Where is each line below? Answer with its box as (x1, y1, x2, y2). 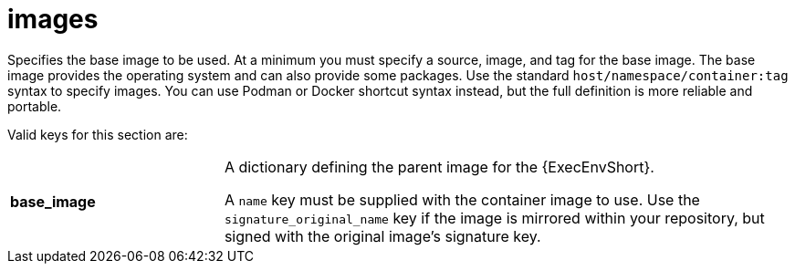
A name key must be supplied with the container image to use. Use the (224, 190, 700, 209)
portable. (7, 98, 62, 114)
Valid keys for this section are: (7, 126, 188, 142)
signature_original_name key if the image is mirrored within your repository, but (224, 208, 765, 227)
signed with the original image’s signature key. (224, 226, 541, 245)
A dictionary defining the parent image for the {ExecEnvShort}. (224, 157, 654, 176)
